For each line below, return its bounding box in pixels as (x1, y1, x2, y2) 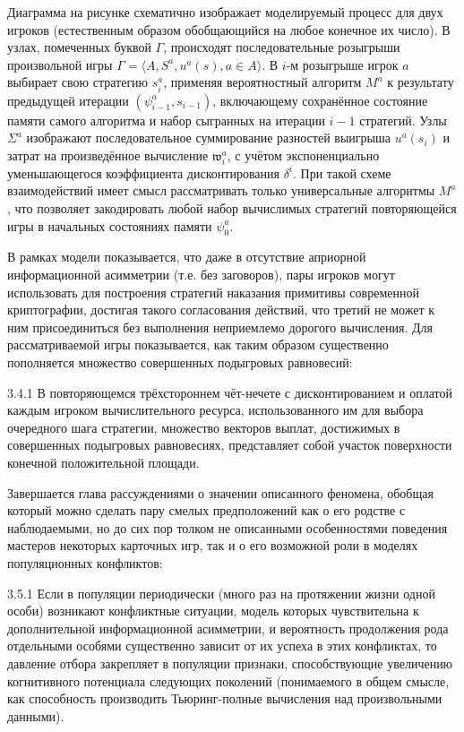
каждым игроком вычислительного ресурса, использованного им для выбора (7, 400, 424, 419)
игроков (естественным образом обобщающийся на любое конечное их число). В (7, 20, 451, 39)
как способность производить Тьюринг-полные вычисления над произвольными (7, 689, 443, 708)
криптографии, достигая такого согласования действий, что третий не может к (7, 300, 435, 319)
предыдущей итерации (7, 90, 129, 109)
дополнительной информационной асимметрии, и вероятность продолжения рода (7, 618, 449, 637)
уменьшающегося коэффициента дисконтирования (7, 163, 279, 182)
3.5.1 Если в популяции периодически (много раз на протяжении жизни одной (7, 583, 435, 602)
